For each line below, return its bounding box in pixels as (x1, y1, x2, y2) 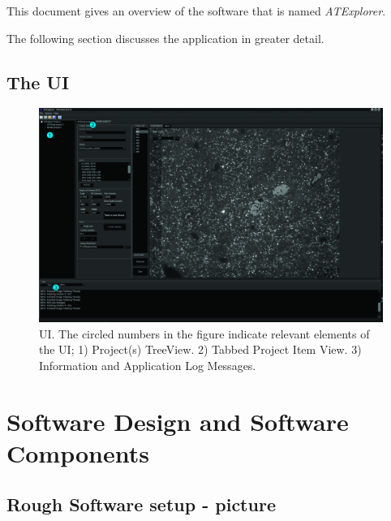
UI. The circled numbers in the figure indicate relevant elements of (39, 325, 370, 342)
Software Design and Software (6, 404, 349, 437)
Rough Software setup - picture (6, 492, 276, 517)
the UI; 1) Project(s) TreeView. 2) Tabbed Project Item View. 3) (39, 341, 362, 358)
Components (6, 436, 149, 469)
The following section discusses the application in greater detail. (6, 29, 324, 46)
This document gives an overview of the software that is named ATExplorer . (6, 2, 386, 19)
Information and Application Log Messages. (39, 356, 256, 373)
